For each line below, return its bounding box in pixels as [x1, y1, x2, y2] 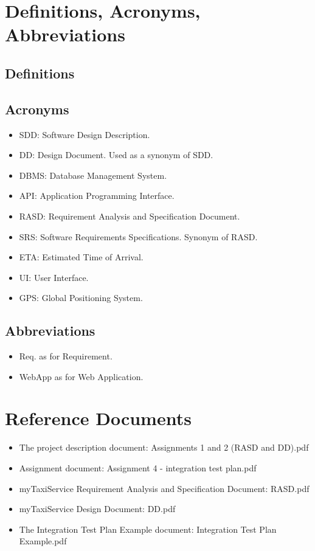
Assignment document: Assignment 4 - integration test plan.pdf [19, 462, 257, 474]
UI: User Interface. [19, 271, 89, 283]
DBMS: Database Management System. [19, 168, 167, 181]
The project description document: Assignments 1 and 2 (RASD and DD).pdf [19, 441, 309, 454]
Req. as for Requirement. [19, 350, 112, 362]
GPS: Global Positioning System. [19, 291, 143, 304]
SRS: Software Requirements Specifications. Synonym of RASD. [19, 230, 258, 243]
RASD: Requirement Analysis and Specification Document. [19, 209, 240, 222]
